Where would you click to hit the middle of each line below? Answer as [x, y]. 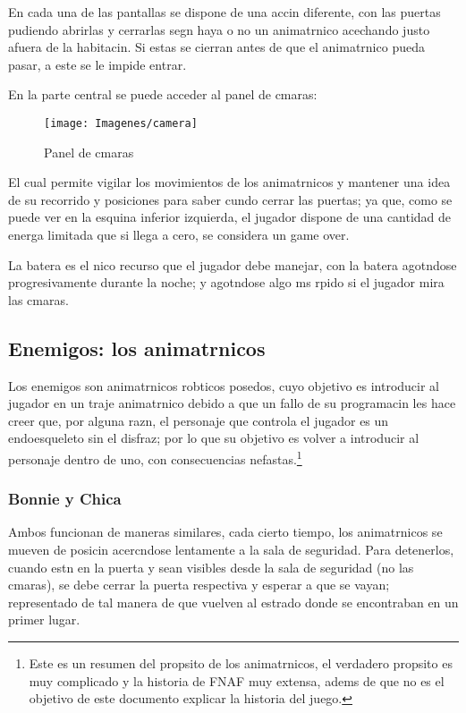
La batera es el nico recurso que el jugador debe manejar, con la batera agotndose [233, 264]
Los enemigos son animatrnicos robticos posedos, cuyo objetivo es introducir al [224, 385]
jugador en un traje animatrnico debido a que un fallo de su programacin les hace [232, 403]
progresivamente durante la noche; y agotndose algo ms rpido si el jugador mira [226, 282]
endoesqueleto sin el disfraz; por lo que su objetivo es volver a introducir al [214, 438]
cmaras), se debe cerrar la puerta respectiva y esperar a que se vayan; [199, 585]
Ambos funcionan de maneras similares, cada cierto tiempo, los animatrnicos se [225, 532]
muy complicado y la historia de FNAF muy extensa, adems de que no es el [237, 680]
